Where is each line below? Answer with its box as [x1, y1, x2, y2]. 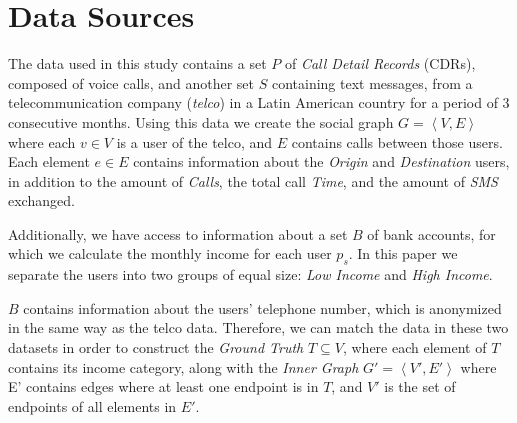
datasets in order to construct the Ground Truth [8, 337, 304, 358]
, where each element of [342, 337, 487, 358]
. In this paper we [348, 243, 458, 264]
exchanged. [8, 190, 75, 211]
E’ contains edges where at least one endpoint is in [8, 376, 319, 397]
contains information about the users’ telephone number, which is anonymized [23, 297, 502, 318]
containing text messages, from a [271, 72, 473, 93]
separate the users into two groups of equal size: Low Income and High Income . [8, 264, 493, 285]
